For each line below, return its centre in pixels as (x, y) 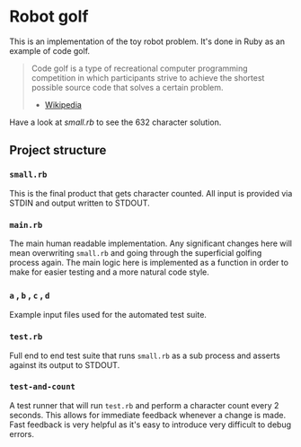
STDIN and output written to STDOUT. (80, 203)
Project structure (58, 150)
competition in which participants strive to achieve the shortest (148, 77)
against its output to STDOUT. (65, 364)
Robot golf (49, 17)
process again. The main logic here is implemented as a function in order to (149, 262)
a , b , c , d (30, 295)
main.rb (26, 225)
